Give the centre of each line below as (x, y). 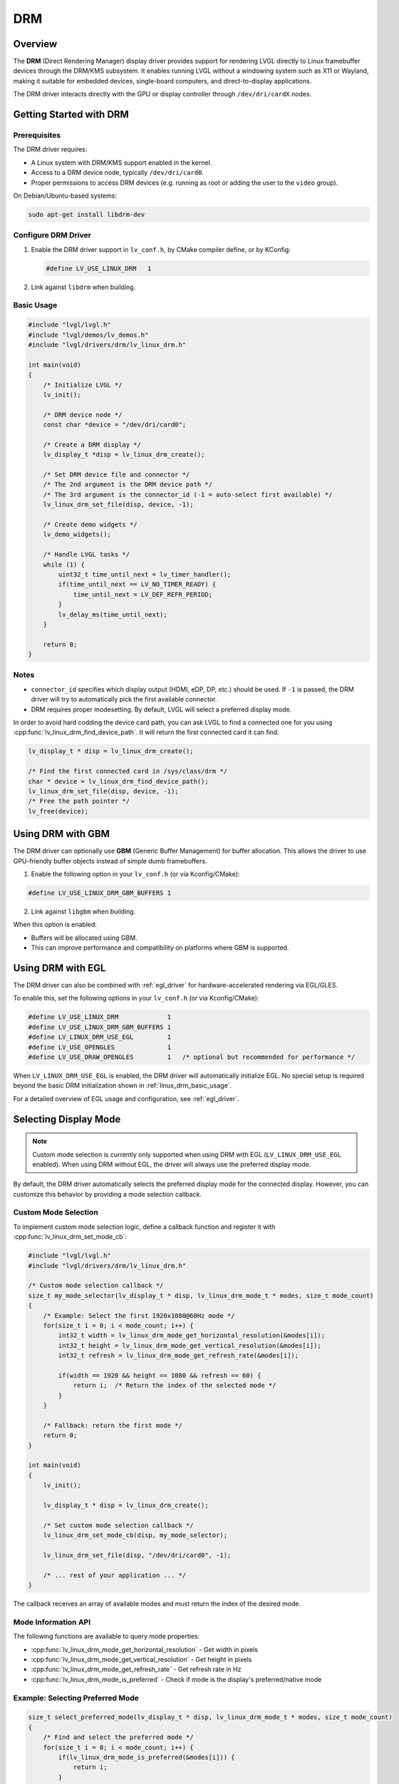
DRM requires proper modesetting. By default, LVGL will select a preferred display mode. (161, 709)
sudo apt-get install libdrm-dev (87, 214)
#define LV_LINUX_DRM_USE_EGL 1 (99, 1037)
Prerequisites (37, 136)
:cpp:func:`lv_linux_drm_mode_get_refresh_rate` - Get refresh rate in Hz (136, 1669)
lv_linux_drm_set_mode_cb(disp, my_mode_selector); (135, 1535)
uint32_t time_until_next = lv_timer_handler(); (145, 574)
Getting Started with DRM (71, 115)
